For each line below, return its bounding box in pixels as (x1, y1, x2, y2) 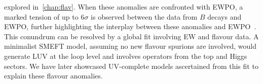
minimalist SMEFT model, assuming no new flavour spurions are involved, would (4, 41, 256, 51)
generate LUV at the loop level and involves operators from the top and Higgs (4, 50, 247, 61)
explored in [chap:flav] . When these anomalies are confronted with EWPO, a (4, 2, 243, 12)
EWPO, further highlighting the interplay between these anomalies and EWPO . (4, 21, 256, 32)
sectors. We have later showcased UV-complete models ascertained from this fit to (4, 60, 258, 71)
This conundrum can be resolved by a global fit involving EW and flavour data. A (4, 31, 259, 41)
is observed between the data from (91, 11, 198, 22)
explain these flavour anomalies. (4, 70, 103, 81)
